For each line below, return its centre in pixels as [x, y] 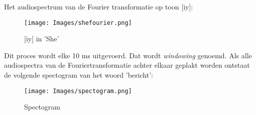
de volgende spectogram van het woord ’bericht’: [79, 75]
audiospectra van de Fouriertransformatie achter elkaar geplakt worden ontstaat [127, 65]
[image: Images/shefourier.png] [78, 23]
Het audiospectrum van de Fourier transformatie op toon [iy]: [99, 6]
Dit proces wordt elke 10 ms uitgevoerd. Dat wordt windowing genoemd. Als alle [128, 55]
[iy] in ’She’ [42, 39]
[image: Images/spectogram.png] [78, 91]
